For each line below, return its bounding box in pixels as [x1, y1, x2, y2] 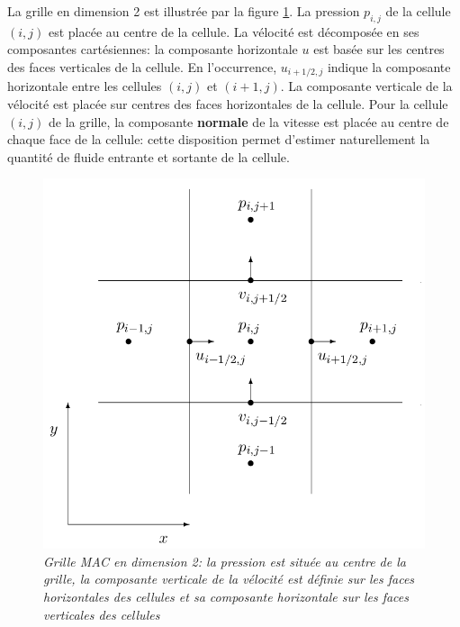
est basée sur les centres [313, 40, 445, 59]
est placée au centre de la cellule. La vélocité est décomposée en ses [48, 22, 419, 41]
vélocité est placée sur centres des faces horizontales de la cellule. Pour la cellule [7, 95, 448, 114]
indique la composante [327, 57, 451, 76]
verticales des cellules [43, 604, 160, 623]
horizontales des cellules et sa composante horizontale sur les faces [43, 587, 409, 606]
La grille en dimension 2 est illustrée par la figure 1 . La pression [7, 2, 360, 20]
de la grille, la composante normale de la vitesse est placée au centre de [48, 112, 449, 131]
